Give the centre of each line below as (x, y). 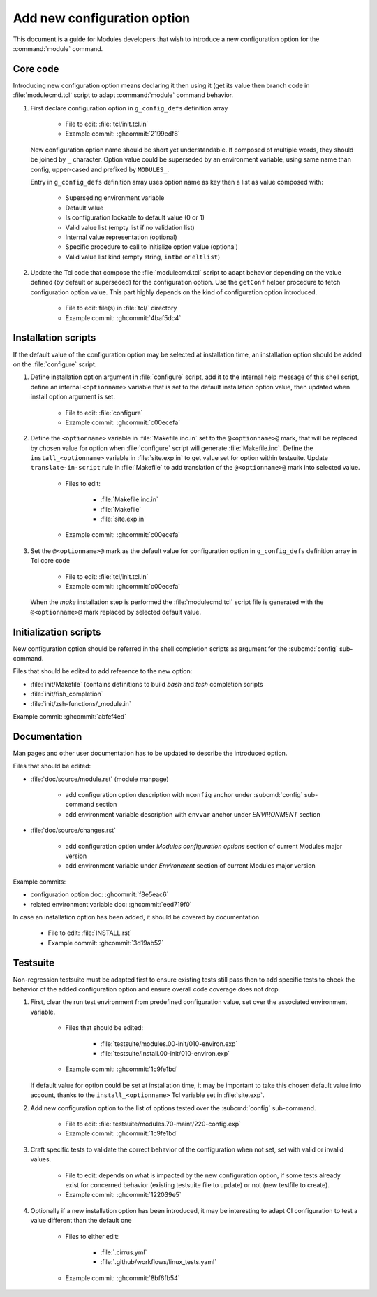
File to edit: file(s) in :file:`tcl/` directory (121, 308)
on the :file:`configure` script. (55, 364)
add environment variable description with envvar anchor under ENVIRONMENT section (193, 814)
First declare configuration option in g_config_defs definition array (129, 108)
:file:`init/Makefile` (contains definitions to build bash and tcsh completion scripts (147, 684)
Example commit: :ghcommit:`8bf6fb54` (123, 1278)
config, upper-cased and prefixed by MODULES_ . (100, 169)
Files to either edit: (92, 1236)
